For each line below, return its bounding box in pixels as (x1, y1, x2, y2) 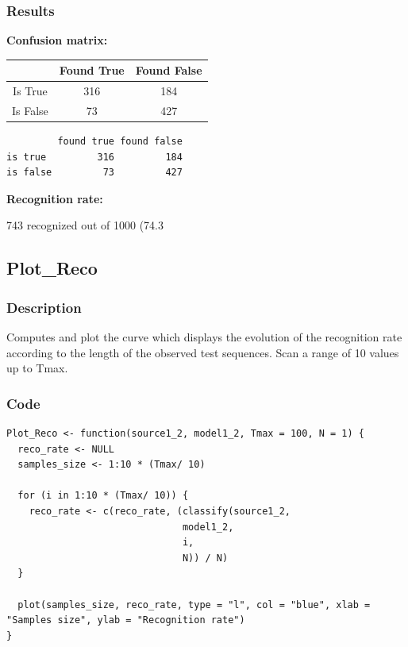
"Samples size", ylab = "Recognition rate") (6, 614, 245, 626)
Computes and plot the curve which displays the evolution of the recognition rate (6, 329, 402, 345)
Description (6, 297, 82, 317)
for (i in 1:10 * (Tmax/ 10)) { (17, 490, 189, 502)
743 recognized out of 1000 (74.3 (6, 217, 164, 233)
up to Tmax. (6, 360, 68, 376)
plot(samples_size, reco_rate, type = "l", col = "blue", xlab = (17, 599, 371, 610)
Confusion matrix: (6, 32, 108, 48)
